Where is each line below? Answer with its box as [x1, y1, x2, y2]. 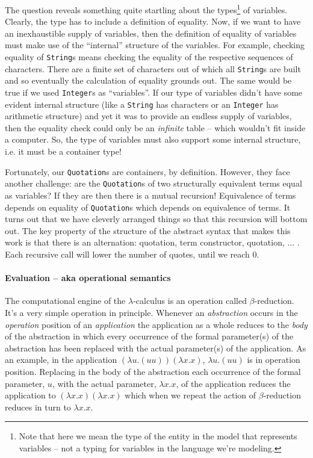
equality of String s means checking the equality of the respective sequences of [5, 51, 293, 63]
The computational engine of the [5, 294, 126, 307]
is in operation [247, 353, 300, 366]
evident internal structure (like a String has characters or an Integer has [5, 97, 279, 110]
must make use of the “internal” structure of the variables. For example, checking [5, 39, 305, 51]
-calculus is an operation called [133, 294, 247, 307]
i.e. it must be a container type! [5, 145, 122, 158]
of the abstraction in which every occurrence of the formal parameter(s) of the [5, 330, 294, 342]
